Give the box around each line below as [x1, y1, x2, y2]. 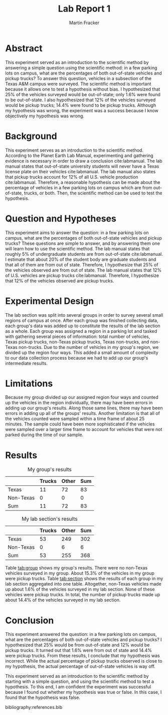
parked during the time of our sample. [5, 432, 84, 438]
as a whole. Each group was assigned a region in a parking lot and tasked [5, 328, 157, 334]
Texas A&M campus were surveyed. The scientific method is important [5, 81, 151, 87]
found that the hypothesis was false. [5, 694, 80, 700]
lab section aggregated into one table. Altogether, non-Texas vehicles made [5, 581, 161, 587]
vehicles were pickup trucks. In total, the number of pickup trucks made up [5, 592, 160, 598]
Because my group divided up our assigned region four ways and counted [5, 394, 158, 400]
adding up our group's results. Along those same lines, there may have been [5, 405, 163, 411]
